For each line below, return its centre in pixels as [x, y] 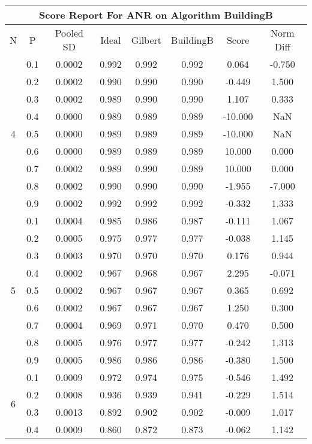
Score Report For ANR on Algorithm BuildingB [156, 15]
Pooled [69, 33]
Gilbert [146, 40]
